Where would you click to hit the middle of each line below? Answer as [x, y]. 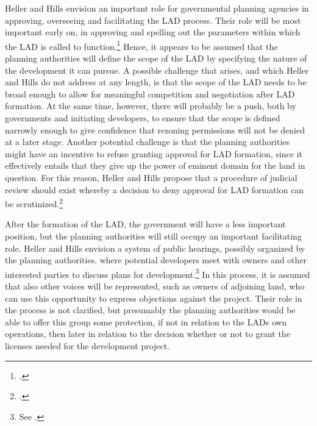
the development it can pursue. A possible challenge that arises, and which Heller [157, 70]
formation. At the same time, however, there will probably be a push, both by [151, 106]
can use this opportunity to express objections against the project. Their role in [154, 298]
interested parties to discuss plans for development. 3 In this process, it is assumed [158, 273]
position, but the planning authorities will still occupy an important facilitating [153, 236]
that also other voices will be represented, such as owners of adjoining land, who [155, 286]
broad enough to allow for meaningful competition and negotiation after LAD [150, 94]
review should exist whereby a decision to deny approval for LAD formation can [155, 189]
